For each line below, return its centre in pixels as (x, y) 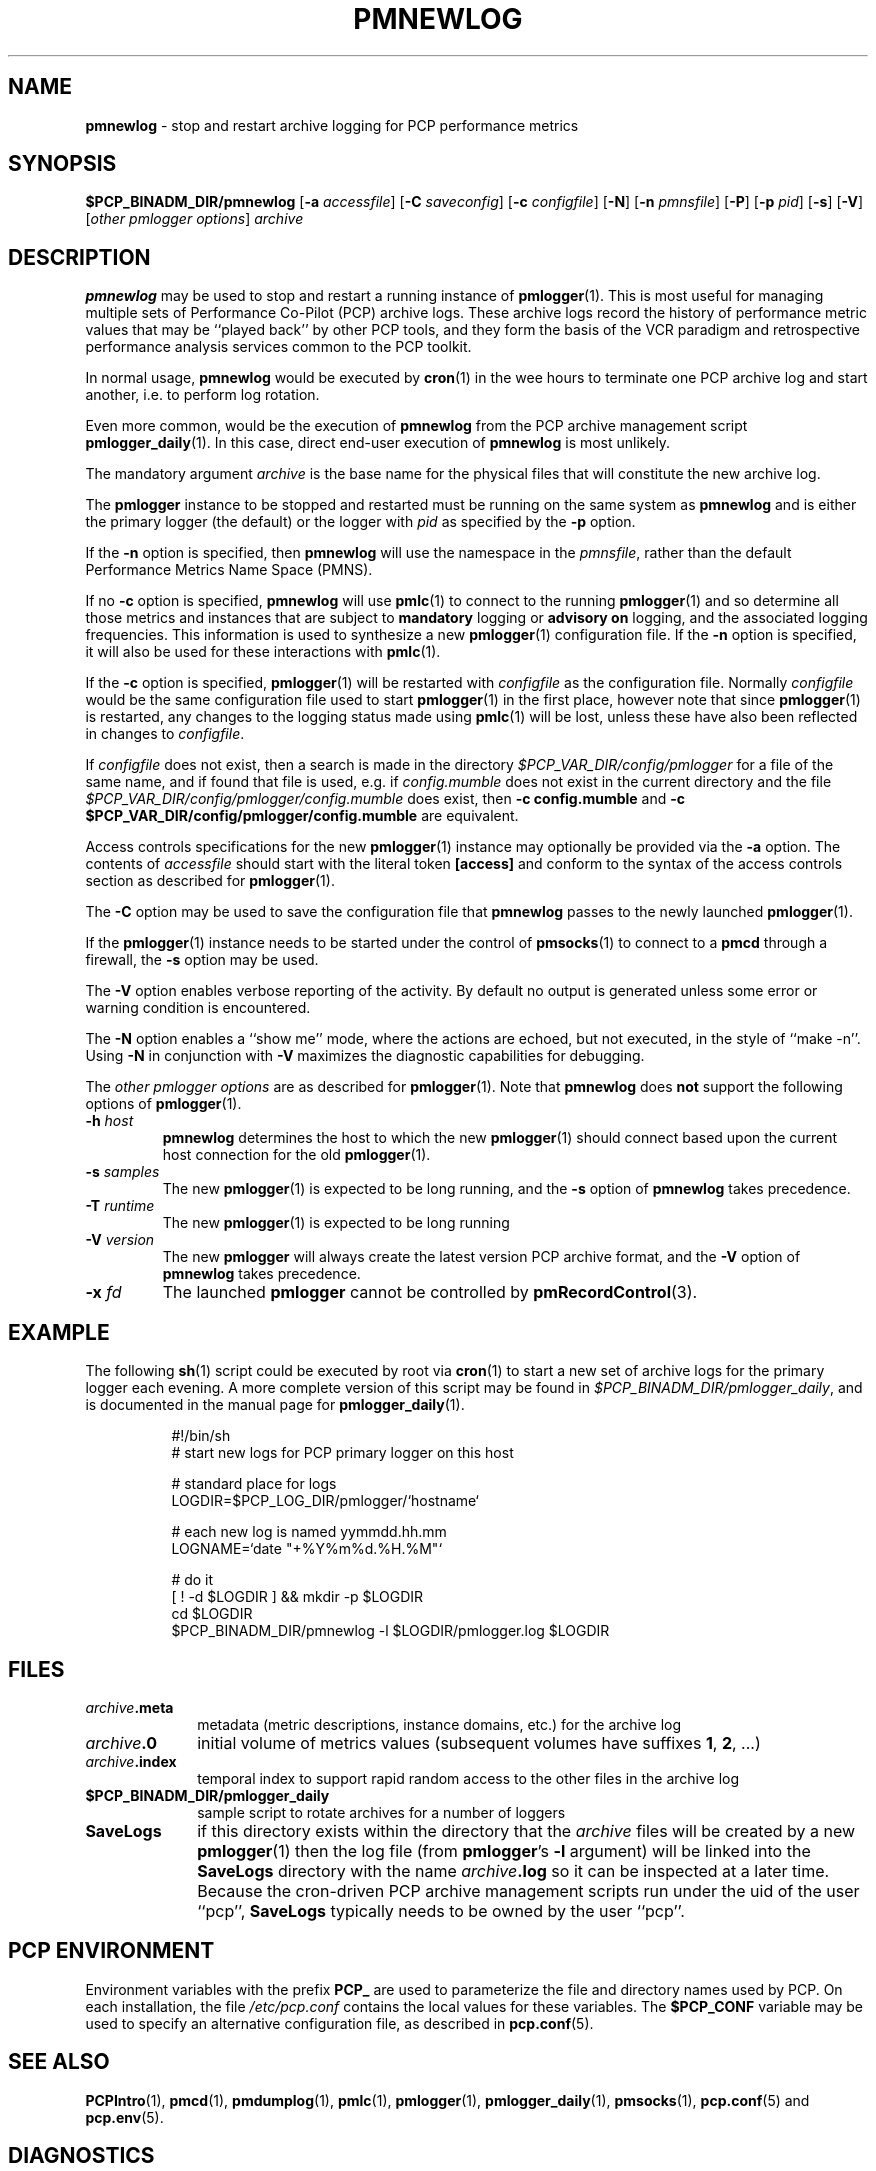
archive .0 (121, 1742)
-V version (120, 1240)
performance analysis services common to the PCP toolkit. (278, 347)
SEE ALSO (59, 2062)
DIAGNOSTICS (81, 2156)
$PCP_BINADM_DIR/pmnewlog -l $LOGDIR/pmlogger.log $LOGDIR (390, 1631)
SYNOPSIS (62, 164)
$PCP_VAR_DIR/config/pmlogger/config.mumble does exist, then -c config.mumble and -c (385, 799)
